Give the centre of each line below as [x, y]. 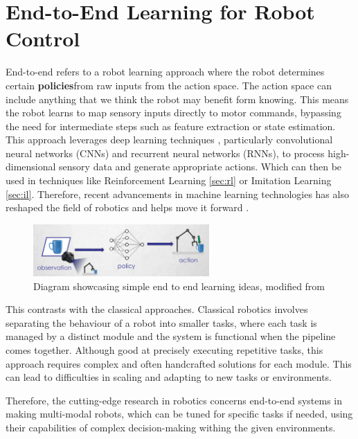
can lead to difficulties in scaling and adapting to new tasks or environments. [169, 377]
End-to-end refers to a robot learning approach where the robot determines [165, 72]
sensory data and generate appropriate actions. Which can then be [200, 167]
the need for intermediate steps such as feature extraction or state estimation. [171, 126]
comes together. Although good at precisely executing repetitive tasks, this [164, 350]
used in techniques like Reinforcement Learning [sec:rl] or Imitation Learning [169, 180]
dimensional [31, 167]
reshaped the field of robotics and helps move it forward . [127, 207]
